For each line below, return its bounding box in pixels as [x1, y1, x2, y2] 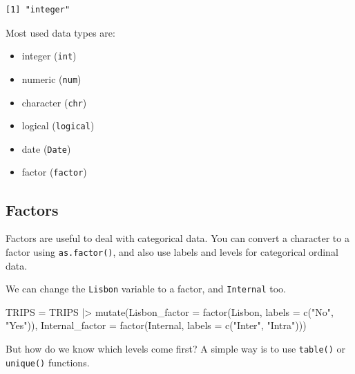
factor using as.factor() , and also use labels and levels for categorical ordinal [6, 244, 338, 259]
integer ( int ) [21, 48, 77, 63]
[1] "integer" [6, 5, 70, 15]
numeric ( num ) [21, 71, 81, 86]
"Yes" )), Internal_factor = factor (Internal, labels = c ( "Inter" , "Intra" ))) [6, 318, 307, 333]
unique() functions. [6, 355, 90, 369]
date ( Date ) [21, 141, 71, 156]
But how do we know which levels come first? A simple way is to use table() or [6, 342, 346, 356]
